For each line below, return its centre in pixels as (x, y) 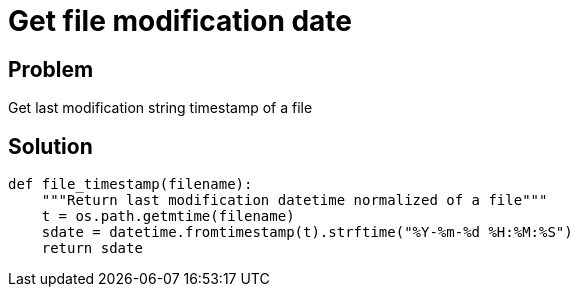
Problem (51, 69)
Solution (50, 146)
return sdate (92, 248)
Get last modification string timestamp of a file (160, 108)
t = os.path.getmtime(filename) (168, 216)
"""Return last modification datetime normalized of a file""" (294, 200)
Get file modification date (180, 21)
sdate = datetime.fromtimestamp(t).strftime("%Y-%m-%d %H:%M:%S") (307, 232)
